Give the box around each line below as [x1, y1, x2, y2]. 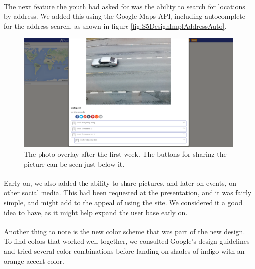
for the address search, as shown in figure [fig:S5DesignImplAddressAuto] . [4, 20, 227, 31]
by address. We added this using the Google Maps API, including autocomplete [4, 11, 246, 21]
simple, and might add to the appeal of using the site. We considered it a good [4, 197, 243, 208]
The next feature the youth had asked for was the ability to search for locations [4, 1, 245, 11]
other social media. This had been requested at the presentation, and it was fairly [4, 187, 252, 198]
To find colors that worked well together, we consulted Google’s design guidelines [4, 236, 250, 246]
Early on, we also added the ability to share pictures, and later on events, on [4, 178, 237, 188]
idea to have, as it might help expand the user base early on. [4, 207, 188, 217]
